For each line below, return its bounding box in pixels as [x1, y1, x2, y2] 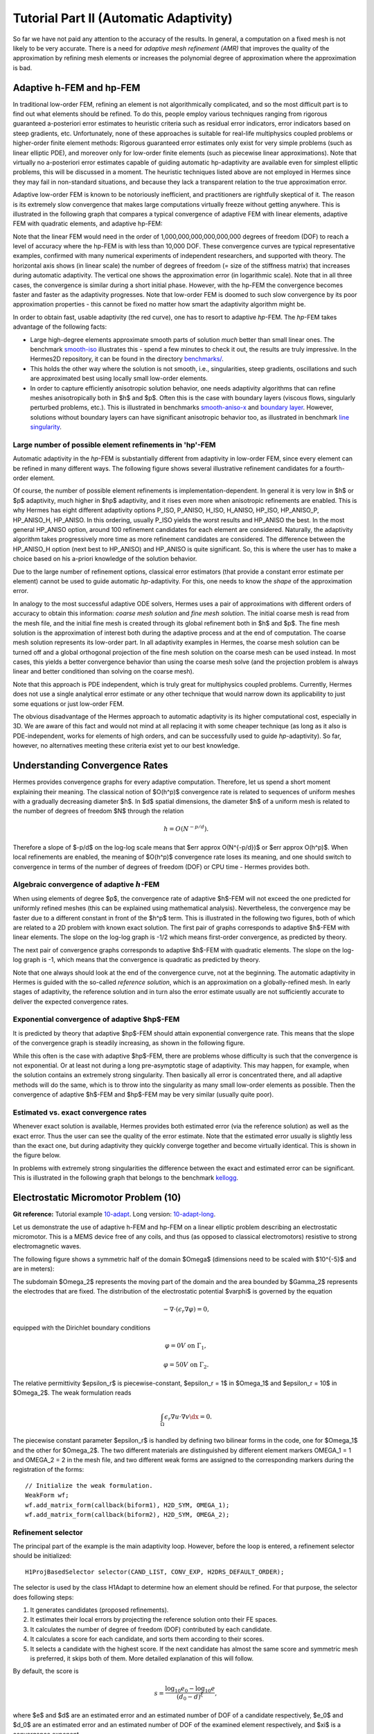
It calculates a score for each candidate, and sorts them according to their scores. [30, 1635, 265, 1643]
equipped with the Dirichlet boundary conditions [12, 1323, 151, 1332]
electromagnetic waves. [12, 1242, 82, 1251]
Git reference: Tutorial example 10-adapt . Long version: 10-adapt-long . [12, 1210, 216, 1219]
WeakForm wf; [25, 1491, 69, 1500]
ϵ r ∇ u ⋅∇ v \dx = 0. [163, 1412, 213, 1422]
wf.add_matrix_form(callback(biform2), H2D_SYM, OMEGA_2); [25, 1511, 230, 1518]
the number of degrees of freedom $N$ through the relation [12, 807, 184, 815]
